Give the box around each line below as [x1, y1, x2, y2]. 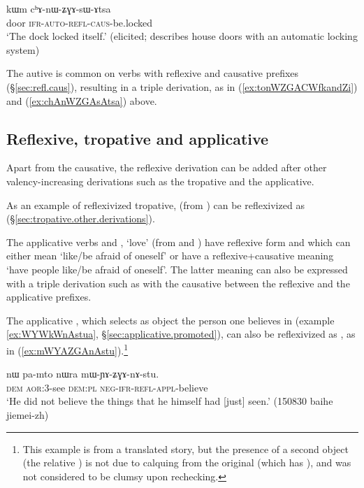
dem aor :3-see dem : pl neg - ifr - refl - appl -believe [6, 380, 208, 394]
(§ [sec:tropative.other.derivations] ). [6, 211, 155, 226]
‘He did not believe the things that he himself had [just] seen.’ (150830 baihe [6, 394, 333, 408]
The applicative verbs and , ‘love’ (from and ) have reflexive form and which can [6, 234, 351, 249]
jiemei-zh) [6, 407, 49, 422]
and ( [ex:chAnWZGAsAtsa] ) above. [6, 93, 157, 108]
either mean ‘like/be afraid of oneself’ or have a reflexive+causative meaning [6, 248, 334, 263]
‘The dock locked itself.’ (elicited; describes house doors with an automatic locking [6, 29, 358, 43]
